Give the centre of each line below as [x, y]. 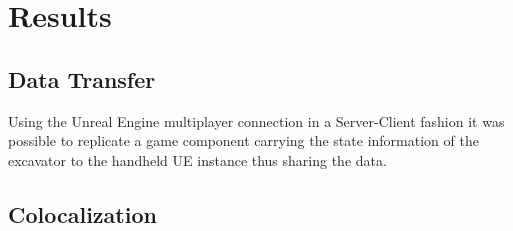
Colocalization [82, 213]
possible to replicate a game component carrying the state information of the [243, 140]
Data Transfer [82, 78]
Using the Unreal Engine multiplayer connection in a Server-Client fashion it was [256, 120]
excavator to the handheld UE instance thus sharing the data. [197, 159]
